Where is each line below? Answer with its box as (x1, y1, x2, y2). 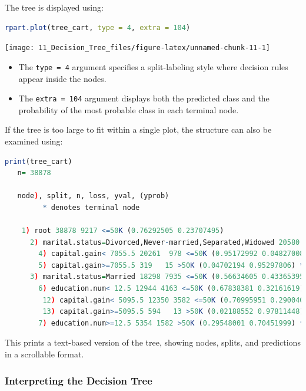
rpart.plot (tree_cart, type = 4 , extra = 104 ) (5, 23, 191, 32)
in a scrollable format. (5, 348, 84, 360)
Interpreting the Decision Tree (5, 373, 152, 387)
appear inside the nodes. (18, 72, 107, 84)
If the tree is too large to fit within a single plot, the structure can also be (5, 123, 272, 136)
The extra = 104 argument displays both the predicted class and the (18, 92, 270, 104)
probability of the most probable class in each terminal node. (18, 103, 239, 116)
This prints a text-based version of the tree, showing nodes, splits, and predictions (5, 336, 301, 349)
